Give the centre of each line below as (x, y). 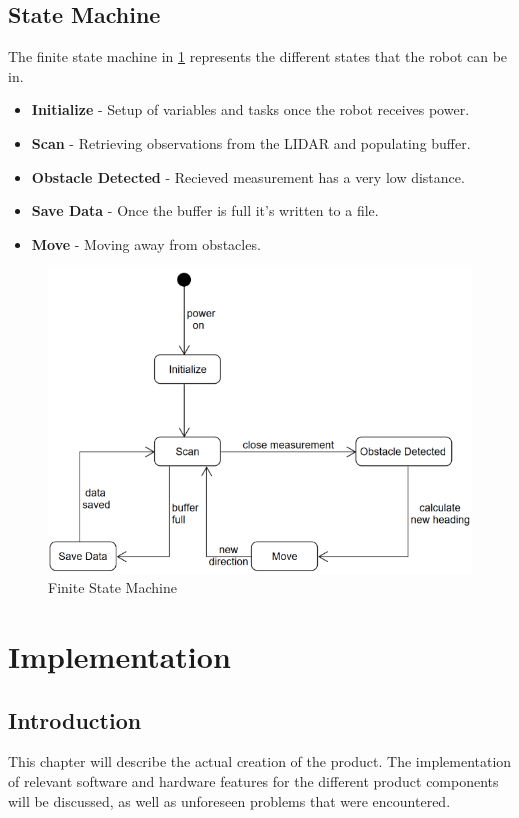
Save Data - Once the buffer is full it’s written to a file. (205, 210)
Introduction (75, 719)
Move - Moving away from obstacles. (146, 243)
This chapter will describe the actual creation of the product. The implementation (260, 761)
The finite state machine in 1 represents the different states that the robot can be (258, 56)
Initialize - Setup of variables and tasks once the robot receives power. (250, 109)
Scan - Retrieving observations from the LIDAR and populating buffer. (251, 142)
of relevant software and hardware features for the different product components (253, 780)
